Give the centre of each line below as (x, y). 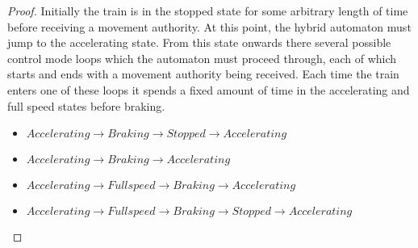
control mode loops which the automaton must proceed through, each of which (202, 58)
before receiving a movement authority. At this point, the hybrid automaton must (209, 26)
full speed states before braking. (86, 105)
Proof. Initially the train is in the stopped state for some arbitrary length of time (208, 11)
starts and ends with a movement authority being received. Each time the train (203, 74)
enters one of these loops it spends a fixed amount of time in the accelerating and (209, 89)
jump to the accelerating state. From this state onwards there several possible (199, 42)
